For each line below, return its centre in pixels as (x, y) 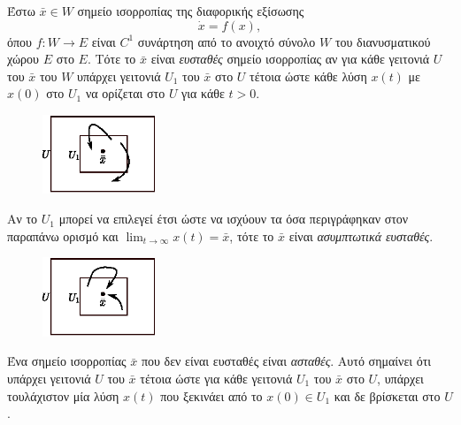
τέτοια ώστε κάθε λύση (308, 76)
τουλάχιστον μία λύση (63, 395)
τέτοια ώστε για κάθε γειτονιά (216, 378)
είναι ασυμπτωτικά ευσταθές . (361, 235)
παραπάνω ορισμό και (63, 235)
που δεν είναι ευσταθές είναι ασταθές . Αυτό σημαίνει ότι (286, 361)
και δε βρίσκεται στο (387, 395)
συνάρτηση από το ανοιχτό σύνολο (227, 41)
